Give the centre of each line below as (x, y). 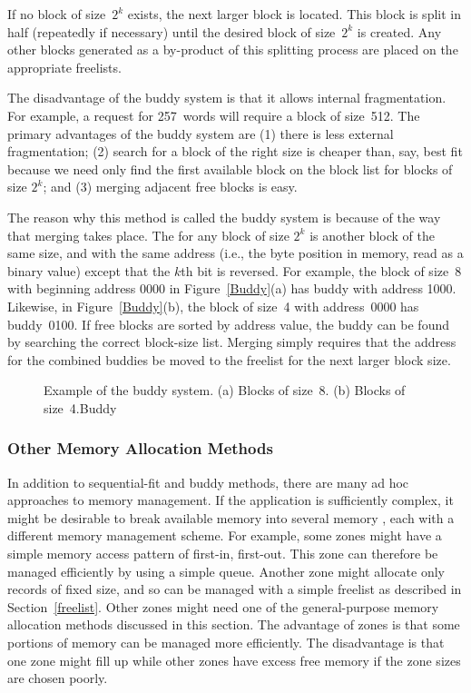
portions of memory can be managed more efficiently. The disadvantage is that (226, 643)
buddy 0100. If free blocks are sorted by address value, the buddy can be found (229, 324)
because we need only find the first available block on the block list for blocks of (230, 168)
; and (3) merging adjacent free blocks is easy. (170, 187)
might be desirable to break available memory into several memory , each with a (231, 517)
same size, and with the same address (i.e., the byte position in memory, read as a (235, 253)
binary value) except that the (89, 270)
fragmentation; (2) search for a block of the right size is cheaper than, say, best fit (235, 151)
